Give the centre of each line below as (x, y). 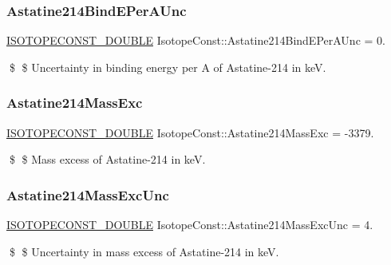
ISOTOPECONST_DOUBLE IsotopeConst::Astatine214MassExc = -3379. (190, 132)
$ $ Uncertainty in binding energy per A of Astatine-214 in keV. (168, 67)
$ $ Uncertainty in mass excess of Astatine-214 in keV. (144, 251)
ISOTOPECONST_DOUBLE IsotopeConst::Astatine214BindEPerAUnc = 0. (196, 40)
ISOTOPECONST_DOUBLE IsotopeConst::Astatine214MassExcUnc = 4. (190, 225)
